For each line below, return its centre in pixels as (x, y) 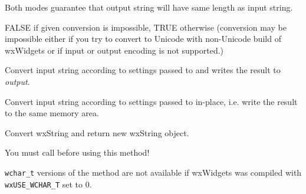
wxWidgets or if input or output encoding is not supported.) (114, 50)
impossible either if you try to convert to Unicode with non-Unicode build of (143, 39)
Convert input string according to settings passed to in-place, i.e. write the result (151, 101)
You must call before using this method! (77, 152)
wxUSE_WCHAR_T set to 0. (48, 184)
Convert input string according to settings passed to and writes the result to (143, 70)
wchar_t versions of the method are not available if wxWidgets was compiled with (153, 172)
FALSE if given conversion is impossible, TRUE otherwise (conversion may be (146, 27)
